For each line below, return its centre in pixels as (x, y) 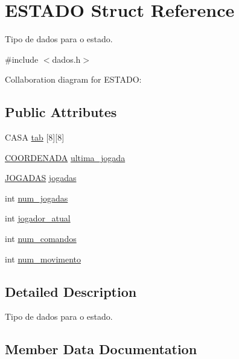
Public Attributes (61, 112)
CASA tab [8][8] (35, 137)
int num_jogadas (37, 198)
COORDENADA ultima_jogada (65, 157)
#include (22, 59)
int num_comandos (41, 239)
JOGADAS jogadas (41, 178)
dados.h (66, 59)
